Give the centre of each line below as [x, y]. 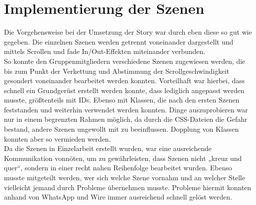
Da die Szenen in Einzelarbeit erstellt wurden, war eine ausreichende [108, 148]
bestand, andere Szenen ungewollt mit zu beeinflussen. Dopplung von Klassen [122, 129]
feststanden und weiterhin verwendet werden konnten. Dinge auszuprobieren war [126, 109]
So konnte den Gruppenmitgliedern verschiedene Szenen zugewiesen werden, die [125, 61]
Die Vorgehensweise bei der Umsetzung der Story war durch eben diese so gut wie [128, 32]
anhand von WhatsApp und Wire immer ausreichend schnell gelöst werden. [118, 197]
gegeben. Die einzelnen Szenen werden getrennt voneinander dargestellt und [119, 41]
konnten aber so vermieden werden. [58, 138]
